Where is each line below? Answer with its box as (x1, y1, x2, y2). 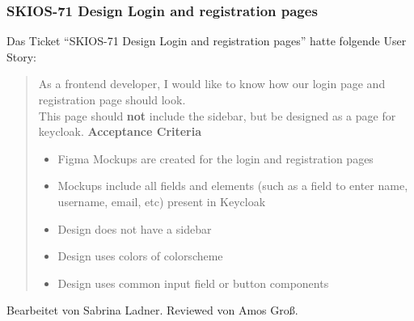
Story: (6, 48, 37, 65)
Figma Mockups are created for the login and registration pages (57, 150, 374, 167)
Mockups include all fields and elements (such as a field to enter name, (57, 177, 408, 194)
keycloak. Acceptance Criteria (38, 123, 202, 140)
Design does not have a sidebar (57, 220, 212, 237)
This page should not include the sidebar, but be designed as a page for (38, 107, 396, 124)
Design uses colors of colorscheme (57, 247, 223, 264)
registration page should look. (38, 91, 186, 108)
